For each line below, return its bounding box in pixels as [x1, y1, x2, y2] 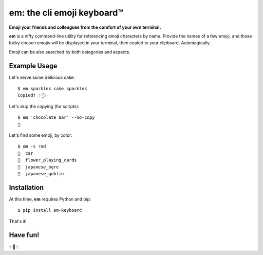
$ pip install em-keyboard [18, 207, 82, 213]
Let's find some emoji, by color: [9, 132, 73, 138]
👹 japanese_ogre [18, 164, 59, 170]
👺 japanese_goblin [18, 171, 64, 176]
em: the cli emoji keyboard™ [9, 7, 124, 18]
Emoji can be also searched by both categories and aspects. [9, 49, 131, 55]
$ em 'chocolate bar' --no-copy [18, 115, 95, 120]
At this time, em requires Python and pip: [9, 196, 91, 202]
